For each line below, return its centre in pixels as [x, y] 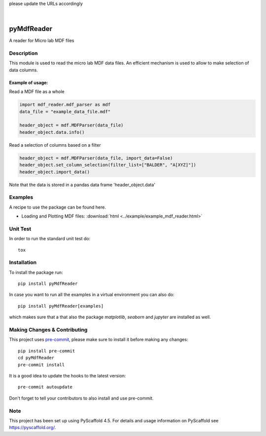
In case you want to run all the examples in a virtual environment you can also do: [92, 295]
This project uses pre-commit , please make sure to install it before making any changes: [99, 340]
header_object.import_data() [55, 172]
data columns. [23, 70]
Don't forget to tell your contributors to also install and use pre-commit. [81, 398]
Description [23, 53]
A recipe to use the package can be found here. [57, 207]
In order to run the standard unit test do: [50, 239]
